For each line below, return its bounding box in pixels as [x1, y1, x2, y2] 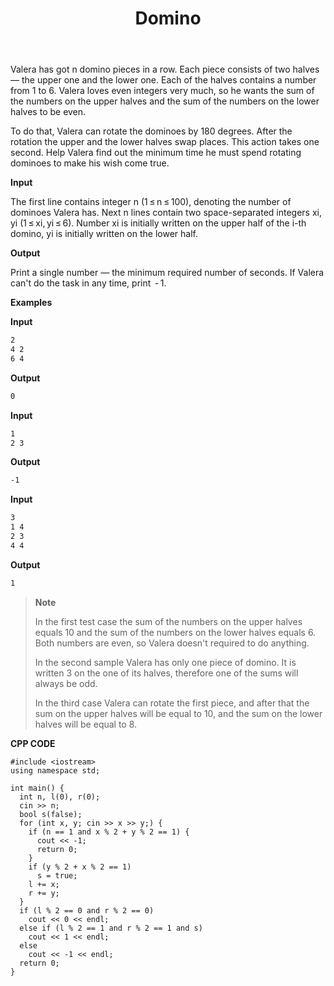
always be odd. [34, 677, 98, 689]
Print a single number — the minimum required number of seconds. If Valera [10, 267, 325, 279]
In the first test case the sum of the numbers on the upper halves [34, 615, 303, 627]
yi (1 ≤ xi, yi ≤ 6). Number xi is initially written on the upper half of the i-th [10, 217, 307, 229]
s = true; [36, 870, 78, 881]
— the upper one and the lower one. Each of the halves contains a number [10, 74, 317, 86]
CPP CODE [10, 737, 56, 749]
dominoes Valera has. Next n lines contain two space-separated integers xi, [10, 207, 322, 219]
